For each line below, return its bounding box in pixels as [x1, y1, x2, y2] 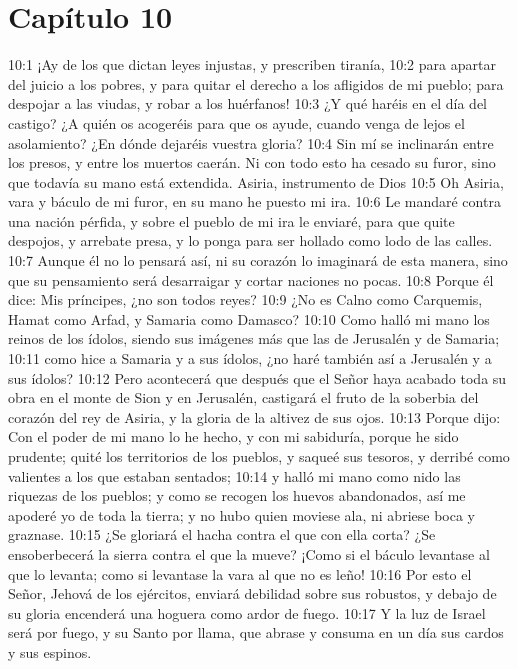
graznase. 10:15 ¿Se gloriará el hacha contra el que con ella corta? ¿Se [8, 524, 436, 545]
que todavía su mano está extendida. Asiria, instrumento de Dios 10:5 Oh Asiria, [8, 171, 504, 192]
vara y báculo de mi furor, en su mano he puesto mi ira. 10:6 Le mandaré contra [8, 191, 501, 212]
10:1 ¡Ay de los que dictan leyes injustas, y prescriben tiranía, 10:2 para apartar [8, 54, 496, 75]
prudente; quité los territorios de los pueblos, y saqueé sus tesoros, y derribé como [8, 446, 510, 466]
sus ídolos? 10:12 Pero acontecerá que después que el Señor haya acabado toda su [8, 367, 507, 388]
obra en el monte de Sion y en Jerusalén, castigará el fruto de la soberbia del [8, 387, 479, 408]
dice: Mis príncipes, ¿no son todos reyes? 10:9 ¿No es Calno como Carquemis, [8, 289, 483, 310]
